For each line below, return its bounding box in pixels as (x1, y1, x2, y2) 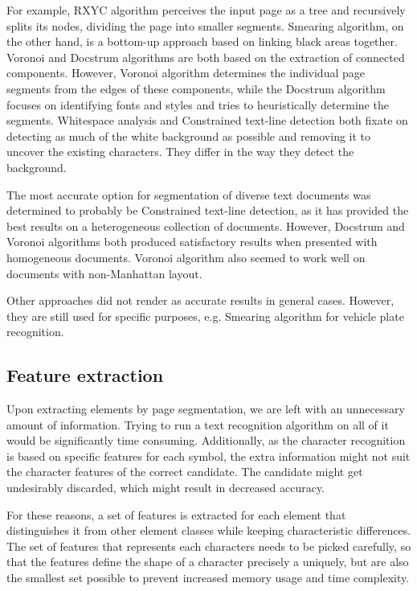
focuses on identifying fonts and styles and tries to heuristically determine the (6, 96, 389, 113)
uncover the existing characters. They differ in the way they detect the (6, 143, 354, 160)
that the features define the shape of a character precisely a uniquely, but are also (6, 553, 409, 570)
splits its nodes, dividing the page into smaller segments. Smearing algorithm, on (6, 17, 404, 34)
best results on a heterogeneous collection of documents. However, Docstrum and (6, 217, 405, 234)
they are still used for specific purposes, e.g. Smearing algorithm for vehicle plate (6, 307, 404, 324)
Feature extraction (6, 363, 164, 388)
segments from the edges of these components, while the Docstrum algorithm (6, 80, 386, 96)
